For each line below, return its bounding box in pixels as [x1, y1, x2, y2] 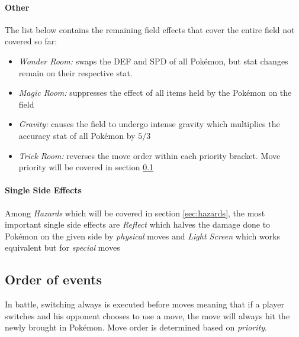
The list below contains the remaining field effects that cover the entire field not [5, 23, 295, 35]
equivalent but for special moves [5, 241, 120, 254]
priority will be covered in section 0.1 [18, 161, 154, 173]
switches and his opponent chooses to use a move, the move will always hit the [5, 309, 290, 322]
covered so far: [5, 35, 57, 47]
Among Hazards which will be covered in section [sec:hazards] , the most [5, 206, 265, 219]
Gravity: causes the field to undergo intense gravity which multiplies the [18, 118, 280, 130]
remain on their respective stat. [18, 66, 133, 79]
